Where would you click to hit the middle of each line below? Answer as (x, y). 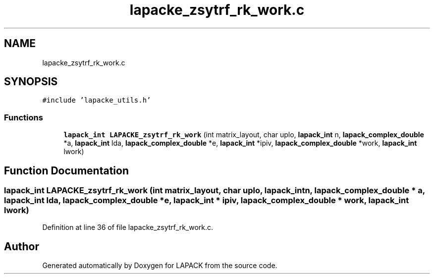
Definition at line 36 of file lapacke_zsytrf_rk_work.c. (128, 227)
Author (22, 246)
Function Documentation (66, 170)
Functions (24, 117)
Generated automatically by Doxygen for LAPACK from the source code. (160, 266)
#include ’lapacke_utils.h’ (97, 100)
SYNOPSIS (31, 82)
